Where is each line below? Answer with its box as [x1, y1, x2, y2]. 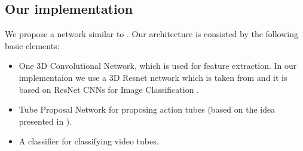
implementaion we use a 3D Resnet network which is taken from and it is [19, 71, 287, 83]
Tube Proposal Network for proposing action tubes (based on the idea [19, 103, 276, 116]
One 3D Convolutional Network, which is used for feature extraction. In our [19, 59, 297, 72]
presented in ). [19, 114, 72, 127]
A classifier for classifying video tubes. [19, 135, 159, 147]
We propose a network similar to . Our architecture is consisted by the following [5, 28, 299, 40]
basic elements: [5, 39, 60, 52]
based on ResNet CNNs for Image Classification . [19, 83, 199, 95]
